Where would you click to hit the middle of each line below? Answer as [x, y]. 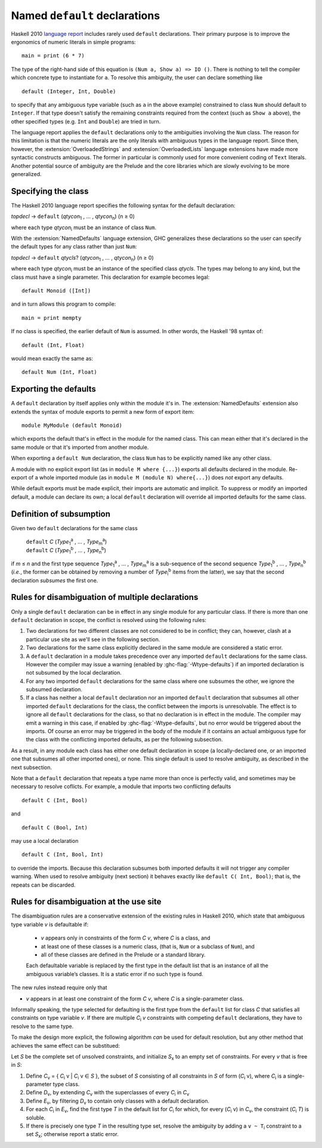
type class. [66, 1084]
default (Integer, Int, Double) [69, 91]
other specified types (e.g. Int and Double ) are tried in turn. [86, 121]
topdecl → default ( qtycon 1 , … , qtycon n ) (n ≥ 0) [73, 217]
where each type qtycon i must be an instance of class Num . [84, 228]
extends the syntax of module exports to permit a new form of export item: [103, 411]
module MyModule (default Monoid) [72, 426]
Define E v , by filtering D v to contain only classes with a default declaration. [118, 1101]
